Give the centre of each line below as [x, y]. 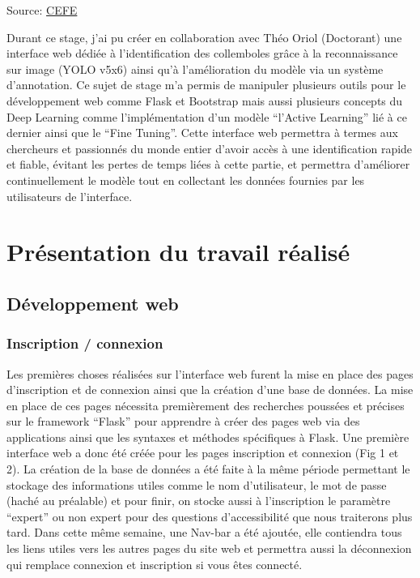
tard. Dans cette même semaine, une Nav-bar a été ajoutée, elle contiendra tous [204, 532]
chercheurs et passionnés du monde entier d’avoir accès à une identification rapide [210, 148]
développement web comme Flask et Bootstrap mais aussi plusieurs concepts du [205, 100]
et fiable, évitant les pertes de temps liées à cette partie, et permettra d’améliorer [208, 164]
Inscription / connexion [85, 343]
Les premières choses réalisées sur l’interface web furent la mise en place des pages [210, 373]
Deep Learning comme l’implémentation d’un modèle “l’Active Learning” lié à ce [207, 116]
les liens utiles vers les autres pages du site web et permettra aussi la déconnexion [209, 548]
